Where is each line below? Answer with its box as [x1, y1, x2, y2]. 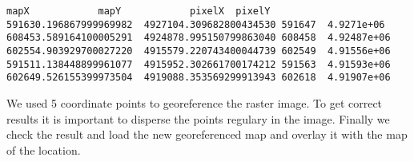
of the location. [6, 141, 81, 158]
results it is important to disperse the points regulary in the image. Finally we [6, 110, 390, 127]
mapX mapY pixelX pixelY [6, 6, 271, 17]
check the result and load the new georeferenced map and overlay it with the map [6, 126, 408, 143]
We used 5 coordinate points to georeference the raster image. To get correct [6, 94, 383, 111]
